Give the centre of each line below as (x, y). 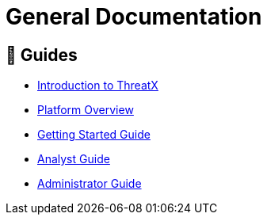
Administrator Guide (90, 184)
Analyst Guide (74, 159)
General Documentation (134, 17)
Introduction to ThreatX (98, 86)
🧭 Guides (42, 55)
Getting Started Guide (94, 135)
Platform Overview (86, 110)
